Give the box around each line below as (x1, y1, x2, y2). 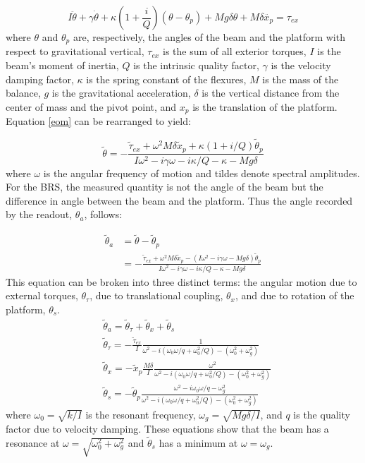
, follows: (84, 207, 123, 222)
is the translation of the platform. (192, 99, 338, 114)
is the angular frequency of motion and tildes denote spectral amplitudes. (43, 165, 360, 180)
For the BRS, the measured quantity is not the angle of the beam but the (6, 179, 323, 194)
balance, (6, 85, 41, 100)
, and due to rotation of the (235, 288, 354, 303)
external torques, (6, 288, 78, 303)
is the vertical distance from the (202, 85, 340, 100)
